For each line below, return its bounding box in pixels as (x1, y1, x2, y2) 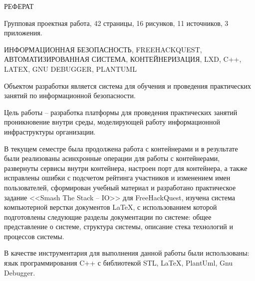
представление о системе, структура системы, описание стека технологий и (4, 221, 233, 232)
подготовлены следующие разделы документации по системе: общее (4, 211, 212, 222)
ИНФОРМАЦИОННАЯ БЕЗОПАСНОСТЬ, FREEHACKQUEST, (4, 44, 202, 54)
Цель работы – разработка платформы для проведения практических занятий (4, 107, 238, 117)
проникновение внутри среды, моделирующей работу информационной (4, 117, 220, 127)
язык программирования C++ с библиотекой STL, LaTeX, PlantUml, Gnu (4, 258, 233, 268)
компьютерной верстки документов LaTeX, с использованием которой (4, 202, 217, 212)
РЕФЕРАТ (4, 1, 34, 11)
